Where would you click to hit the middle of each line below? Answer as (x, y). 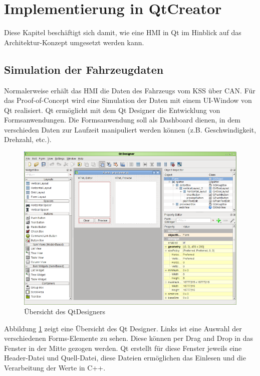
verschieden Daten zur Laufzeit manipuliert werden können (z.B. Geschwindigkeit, (130, 129)
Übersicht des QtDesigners (65, 311)
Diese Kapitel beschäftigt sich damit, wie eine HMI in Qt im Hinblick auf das (123, 32)
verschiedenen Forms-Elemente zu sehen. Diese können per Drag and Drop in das (128, 338)
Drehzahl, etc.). (28, 139)
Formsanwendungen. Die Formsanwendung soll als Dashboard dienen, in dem (122, 120)
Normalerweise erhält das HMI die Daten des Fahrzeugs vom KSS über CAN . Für (130, 90)
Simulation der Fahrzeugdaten (84, 69)
